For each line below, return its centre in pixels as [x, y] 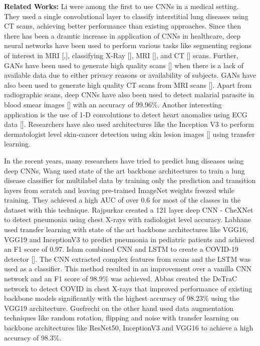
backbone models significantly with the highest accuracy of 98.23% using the [122, 298]
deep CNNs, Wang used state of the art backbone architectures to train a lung [124, 170]
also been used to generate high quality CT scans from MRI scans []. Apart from [128, 84]
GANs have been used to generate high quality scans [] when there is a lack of [124, 65]
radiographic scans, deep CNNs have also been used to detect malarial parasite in [129, 95]
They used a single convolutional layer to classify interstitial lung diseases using [126, 16]
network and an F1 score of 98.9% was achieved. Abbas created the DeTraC [121, 279]
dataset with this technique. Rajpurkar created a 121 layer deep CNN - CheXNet [129, 209]
